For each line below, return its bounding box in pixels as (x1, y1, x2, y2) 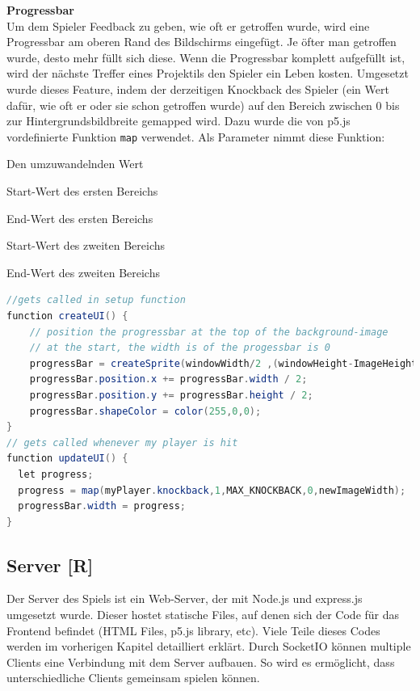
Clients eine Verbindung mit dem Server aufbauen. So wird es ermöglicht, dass (6, 653, 395, 670)
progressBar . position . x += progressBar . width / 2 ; (29, 373, 308, 386)
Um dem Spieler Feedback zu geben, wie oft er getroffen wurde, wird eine (6, 17, 370, 34)
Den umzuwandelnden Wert (6, 155, 144, 172)
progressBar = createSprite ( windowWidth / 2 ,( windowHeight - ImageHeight (29, 357, 418, 369)
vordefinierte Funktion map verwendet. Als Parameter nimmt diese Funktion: (6, 128, 385, 145)
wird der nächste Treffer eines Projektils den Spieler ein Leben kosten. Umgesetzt (6, 65, 409, 82)
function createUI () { (6, 310, 128, 322)
